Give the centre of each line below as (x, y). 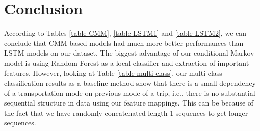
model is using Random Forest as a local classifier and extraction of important (127, 62)
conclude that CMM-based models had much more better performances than (124, 43)
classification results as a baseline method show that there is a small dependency (130, 83)
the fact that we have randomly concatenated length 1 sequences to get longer (126, 112)
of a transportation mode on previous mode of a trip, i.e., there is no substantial (130, 93)
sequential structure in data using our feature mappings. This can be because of (129, 103)
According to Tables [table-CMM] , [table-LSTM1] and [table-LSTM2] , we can (125, 33)
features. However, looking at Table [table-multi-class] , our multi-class (113, 73)
